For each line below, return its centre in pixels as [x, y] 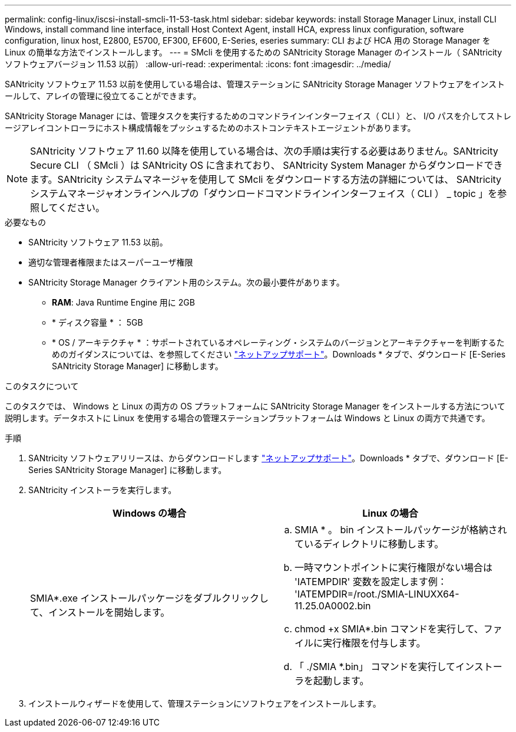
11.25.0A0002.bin [333, 606]
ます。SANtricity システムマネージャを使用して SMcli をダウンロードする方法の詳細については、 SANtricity [266, 179]
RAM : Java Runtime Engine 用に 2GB [123, 302]
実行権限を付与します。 [374, 643]
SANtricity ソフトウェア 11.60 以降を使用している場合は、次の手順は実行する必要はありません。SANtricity [264, 151]
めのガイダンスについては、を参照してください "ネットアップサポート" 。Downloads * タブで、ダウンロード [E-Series [279, 354]
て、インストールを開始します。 [100, 612]
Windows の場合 [149, 513]
